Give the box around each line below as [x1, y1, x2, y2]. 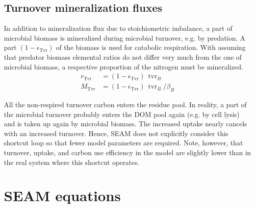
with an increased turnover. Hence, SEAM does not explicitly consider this [4, 128, 229, 138]
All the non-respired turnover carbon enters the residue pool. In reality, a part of [4, 99, 247, 110]
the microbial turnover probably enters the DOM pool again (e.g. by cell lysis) [4, 109, 240, 119]
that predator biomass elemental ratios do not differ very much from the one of [4, 51, 242, 62]
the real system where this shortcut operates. [4, 157, 139, 167]
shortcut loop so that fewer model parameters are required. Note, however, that [4, 138, 243, 148]
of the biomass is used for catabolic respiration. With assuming [56, 42, 246, 52]
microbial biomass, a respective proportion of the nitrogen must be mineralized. [4, 61, 243, 71]
